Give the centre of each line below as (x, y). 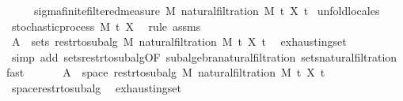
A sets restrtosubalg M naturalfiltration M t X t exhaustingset (179, 41)
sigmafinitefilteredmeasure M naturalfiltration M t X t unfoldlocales (207, 10)
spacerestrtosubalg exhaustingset (96, 87)
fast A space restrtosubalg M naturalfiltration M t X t (166, 72)
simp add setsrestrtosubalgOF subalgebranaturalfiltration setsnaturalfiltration (204, 56)
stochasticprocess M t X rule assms (106, 26)
